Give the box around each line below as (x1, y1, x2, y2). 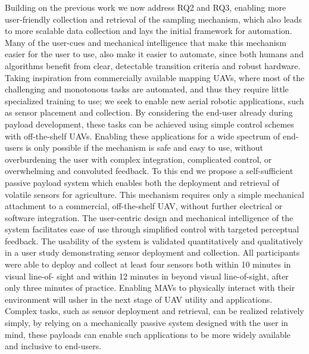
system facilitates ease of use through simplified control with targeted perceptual (5, 223, 299, 235)
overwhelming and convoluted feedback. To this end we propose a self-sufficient (5, 164, 294, 177)
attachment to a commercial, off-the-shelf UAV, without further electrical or (5, 200, 283, 212)
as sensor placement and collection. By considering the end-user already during (5, 106, 293, 119)
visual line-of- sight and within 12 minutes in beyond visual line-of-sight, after (5, 269, 289, 282)
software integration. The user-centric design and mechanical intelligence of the (5, 211, 294, 223)
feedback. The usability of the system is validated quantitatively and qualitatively (5, 234, 303, 247)
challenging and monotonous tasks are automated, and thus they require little (5, 83, 289, 95)
